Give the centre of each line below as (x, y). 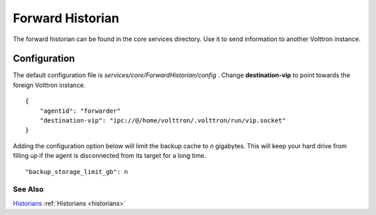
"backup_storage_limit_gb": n (77, 172)
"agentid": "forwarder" (80, 111)
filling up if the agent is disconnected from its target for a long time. (110, 156)
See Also (28, 189)
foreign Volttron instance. (49, 85)
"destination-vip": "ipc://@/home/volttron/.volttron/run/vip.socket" (163, 121)
